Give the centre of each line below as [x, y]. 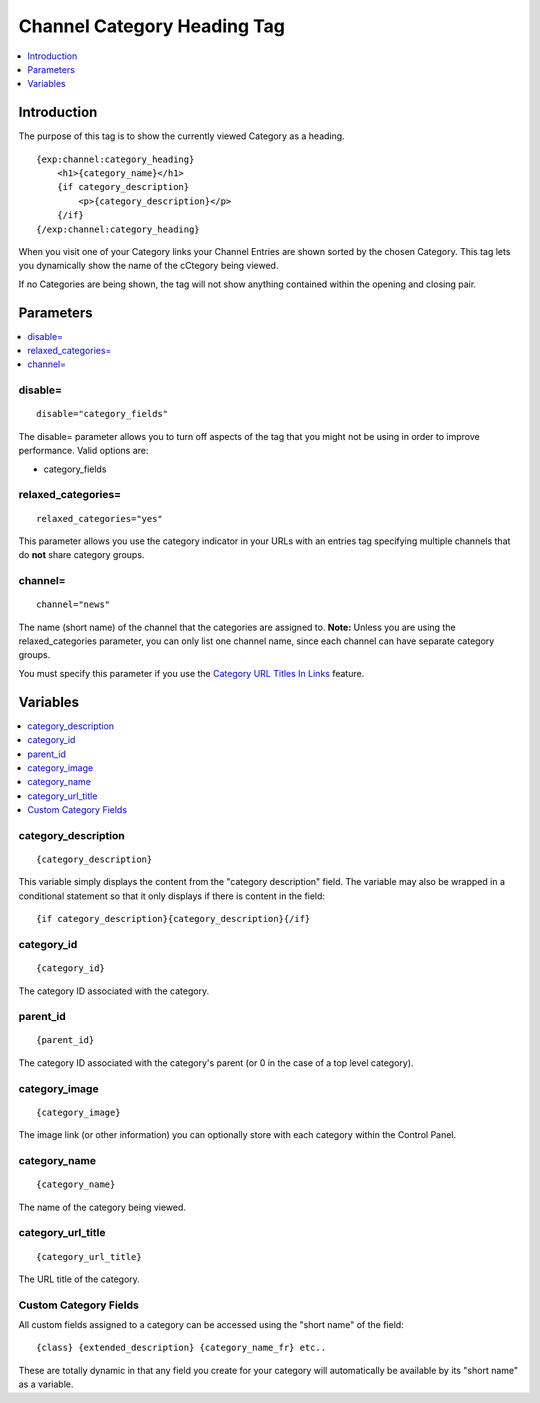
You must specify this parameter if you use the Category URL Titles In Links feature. [191, 673]
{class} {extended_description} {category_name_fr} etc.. [181, 1348]
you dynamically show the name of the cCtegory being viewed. [148, 266]
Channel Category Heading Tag [151, 26]
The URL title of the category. [79, 1279]
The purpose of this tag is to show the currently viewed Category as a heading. [181, 136]
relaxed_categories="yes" [100, 518]
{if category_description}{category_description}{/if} [173, 919]
